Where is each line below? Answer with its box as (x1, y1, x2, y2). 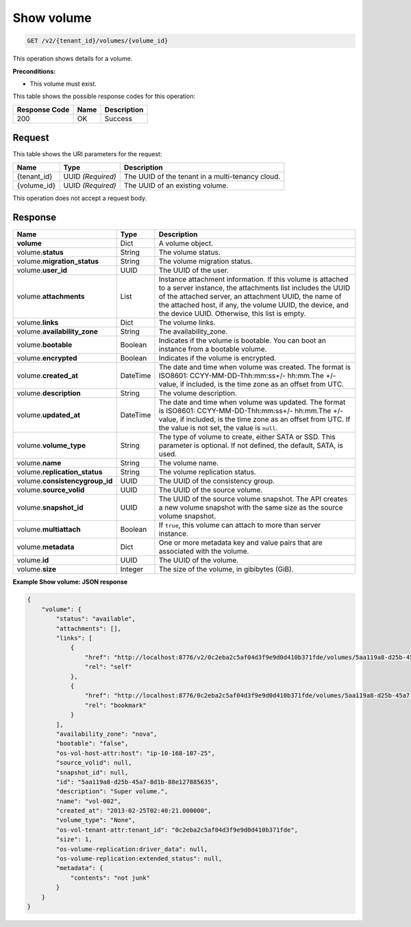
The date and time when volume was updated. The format (158, 397, 346, 407)
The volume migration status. (158, 256, 253, 266)
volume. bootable (16, 340, 73, 349)
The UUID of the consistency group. (158, 476, 275, 486)
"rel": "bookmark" (84, 701, 147, 709)
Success (104, 114, 133, 123)
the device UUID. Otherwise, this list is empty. (158, 308, 306, 318)
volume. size (16, 564, 56, 573)
